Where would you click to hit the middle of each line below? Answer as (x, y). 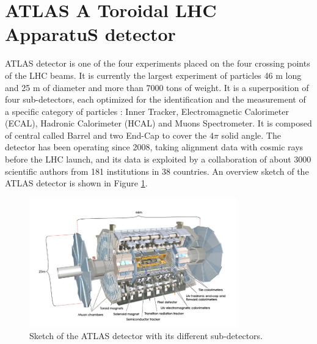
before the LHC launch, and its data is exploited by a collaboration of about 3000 (158, 159)
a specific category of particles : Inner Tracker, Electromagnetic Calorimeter (147, 111)
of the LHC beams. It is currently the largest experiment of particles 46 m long (153, 75)
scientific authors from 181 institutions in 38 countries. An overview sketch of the (157, 171)
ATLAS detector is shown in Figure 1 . (76, 183)
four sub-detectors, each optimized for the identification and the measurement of (155, 99)
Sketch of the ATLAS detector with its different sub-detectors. (146, 335)
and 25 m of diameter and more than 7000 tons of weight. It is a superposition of (157, 87)
